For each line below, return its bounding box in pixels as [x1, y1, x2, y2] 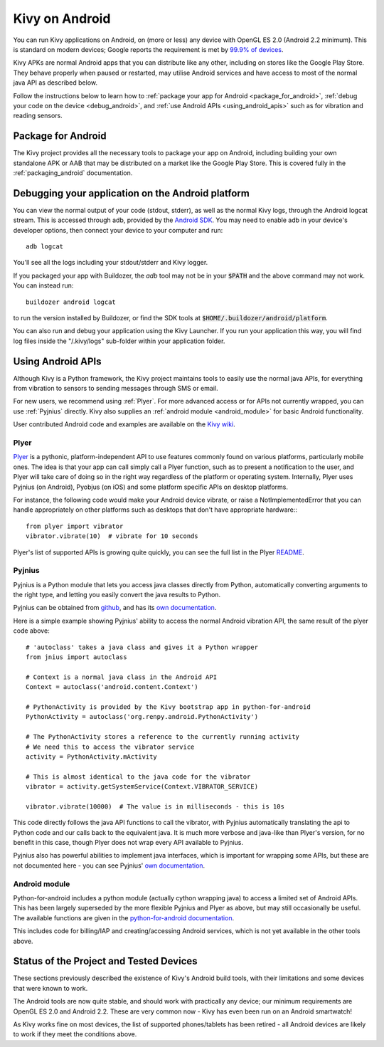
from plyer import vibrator [26, 522, 124, 530]
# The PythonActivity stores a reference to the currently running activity [26, 733, 300, 741]
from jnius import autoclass [26, 653, 127, 661]
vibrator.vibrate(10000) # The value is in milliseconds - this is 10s [26, 802, 284, 811]
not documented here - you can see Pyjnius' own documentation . [13, 861, 206, 870]
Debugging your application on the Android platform [13, 187, 250, 199]
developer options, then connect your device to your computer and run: [13, 226, 223, 234]
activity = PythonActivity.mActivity [26, 752, 158, 761]
